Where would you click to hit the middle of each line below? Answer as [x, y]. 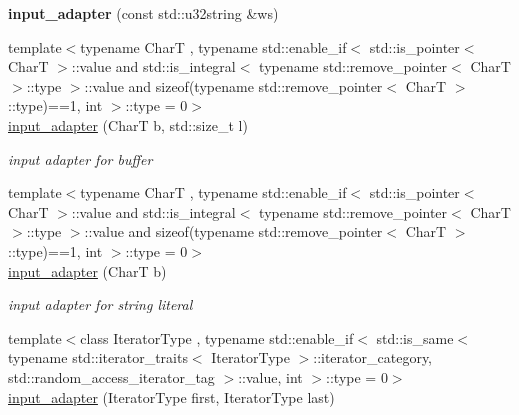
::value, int [270, 376]
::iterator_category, [372, 357]
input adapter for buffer [80, 158]
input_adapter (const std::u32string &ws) [143, 13]
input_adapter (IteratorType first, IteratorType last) [171, 396]
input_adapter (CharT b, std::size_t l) [128, 124]
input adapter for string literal [100, 304]
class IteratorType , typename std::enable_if [217, 337]
